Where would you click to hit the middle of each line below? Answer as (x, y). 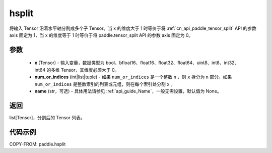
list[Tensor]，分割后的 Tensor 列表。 (47, 117)
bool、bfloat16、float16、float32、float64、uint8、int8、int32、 (172, 63)
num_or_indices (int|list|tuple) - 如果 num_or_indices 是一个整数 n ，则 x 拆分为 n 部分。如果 (133, 77)
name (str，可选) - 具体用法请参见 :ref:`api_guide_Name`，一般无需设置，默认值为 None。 (128, 91)
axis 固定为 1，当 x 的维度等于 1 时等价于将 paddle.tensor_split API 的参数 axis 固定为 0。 (101, 35)
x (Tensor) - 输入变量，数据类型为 (70, 63)
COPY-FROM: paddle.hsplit (38, 144)
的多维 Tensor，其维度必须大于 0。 (83, 70)
